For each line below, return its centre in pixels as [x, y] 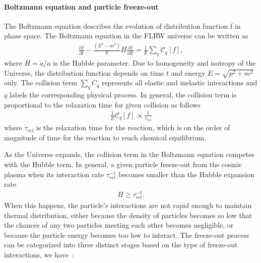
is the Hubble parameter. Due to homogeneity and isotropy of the [154, 63]
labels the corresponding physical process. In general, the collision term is [123, 95]
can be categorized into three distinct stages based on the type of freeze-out [121, 245]
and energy [188, 72]
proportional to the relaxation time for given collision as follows [102, 104]
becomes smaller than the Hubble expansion [186, 174]
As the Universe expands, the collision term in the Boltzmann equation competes [129, 154]
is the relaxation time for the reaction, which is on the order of [133, 127]
